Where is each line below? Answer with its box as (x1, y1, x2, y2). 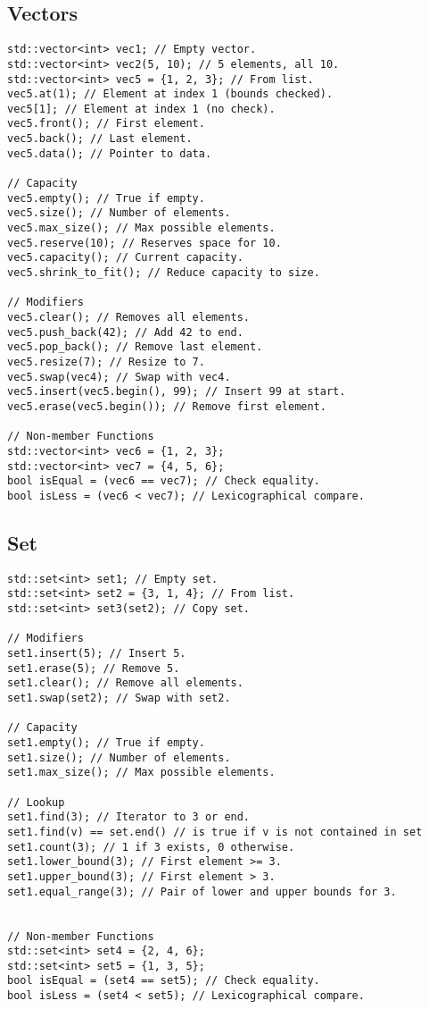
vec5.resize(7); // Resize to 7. (7, 355, 205, 368)
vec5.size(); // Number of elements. (7, 206, 231, 220)
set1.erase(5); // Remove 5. (7, 661, 180, 675)
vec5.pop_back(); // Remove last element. (7, 341, 263, 354)
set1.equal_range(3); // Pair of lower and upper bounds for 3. (7, 885, 397, 898)
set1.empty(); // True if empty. (7, 736, 205, 749)
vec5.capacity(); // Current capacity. (7, 251, 243, 265)
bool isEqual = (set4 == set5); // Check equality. (7, 974, 320, 988)
